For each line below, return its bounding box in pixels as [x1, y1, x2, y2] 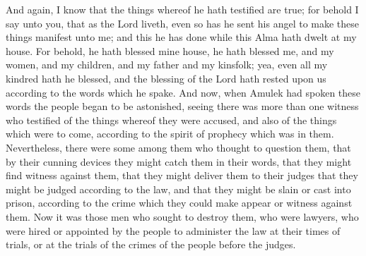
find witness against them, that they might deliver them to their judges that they [6, 168, 358, 183]
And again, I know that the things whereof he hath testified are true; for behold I [6, 2, 359, 16]
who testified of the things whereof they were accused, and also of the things [6, 112, 337, 127]
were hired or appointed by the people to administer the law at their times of [6, 223, 341, 238]
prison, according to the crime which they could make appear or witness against [6, 195, 353, 210]
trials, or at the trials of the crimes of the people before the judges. [6, 237, 296, 252]
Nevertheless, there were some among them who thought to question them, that [6, 140, 351, 154]
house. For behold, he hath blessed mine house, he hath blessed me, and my [6, 43, 334, 58]
